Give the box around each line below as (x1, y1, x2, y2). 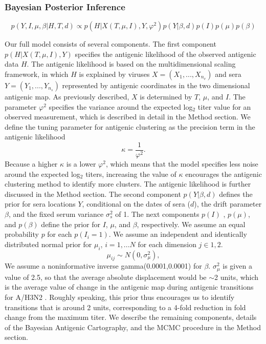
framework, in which (5, 69, 69, 79)
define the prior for (41, 218, 100, 229)
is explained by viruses (79, 69, 150, 79)
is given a (223, 260, 252, 271)
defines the (219, 188, 253, 199)
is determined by (140, 91, 192, 102)
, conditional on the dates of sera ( (82, 198, 190, 209)
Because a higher (5, 158, 58, 169)
